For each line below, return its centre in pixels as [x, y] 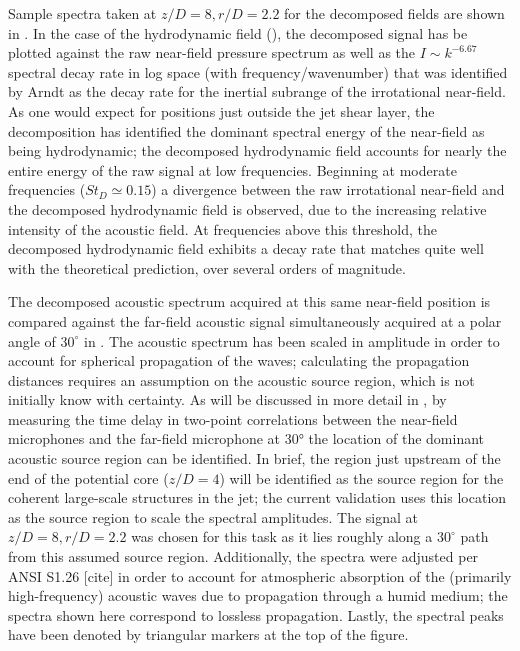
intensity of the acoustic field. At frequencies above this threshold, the [223, 228]
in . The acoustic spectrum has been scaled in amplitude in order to [291, 340]
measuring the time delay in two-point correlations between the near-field [233, 418]
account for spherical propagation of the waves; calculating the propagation [239, 360]
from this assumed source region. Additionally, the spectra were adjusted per [243, 556]
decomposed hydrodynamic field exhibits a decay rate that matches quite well [246, 248]
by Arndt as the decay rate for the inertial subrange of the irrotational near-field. [257, 91]
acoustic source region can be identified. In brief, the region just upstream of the [254, 458]
